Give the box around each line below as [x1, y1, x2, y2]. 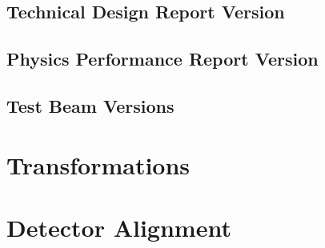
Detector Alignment [6, 210, 231, 243]
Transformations [6, 148, 191, 181]
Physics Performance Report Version [6, 46, 319, 71]
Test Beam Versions [6, 93, 175, 118]
